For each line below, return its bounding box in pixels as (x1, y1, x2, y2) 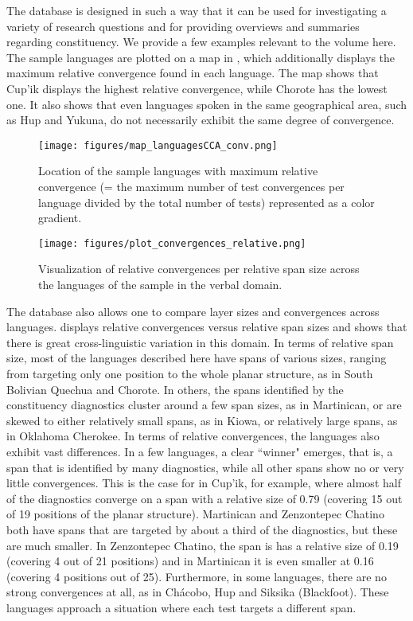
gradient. (38, 209, 82, 226)
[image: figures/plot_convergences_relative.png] (38, 237, 306, 249)
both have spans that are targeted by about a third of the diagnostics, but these (6, 521, 398, 537)
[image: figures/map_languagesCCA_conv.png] (38, 139, 278, 151)
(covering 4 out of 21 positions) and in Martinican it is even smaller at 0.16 (6, 553, 374, 569)
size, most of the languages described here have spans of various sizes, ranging (6, 350, 387, 366)
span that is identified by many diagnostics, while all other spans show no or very (6, 459, 404, 475)
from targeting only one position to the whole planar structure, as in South (6, 365, 373, 381)
